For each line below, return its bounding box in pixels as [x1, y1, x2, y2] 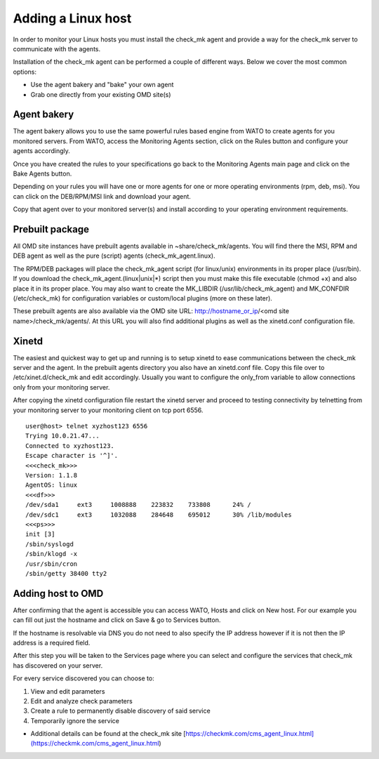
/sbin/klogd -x [25, 550, 78, 558]
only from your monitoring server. [13, 383, 110, 391]
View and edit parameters [30, 687, 105, 695]
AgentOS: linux [25, 481, 78, 489]
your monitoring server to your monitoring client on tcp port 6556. [13, 406, 204, 414]
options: [13, 67, 37, 76]
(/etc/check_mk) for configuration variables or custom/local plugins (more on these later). [13, 294, 273, 302]
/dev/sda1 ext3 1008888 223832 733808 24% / [25, 501, 252, 509]
